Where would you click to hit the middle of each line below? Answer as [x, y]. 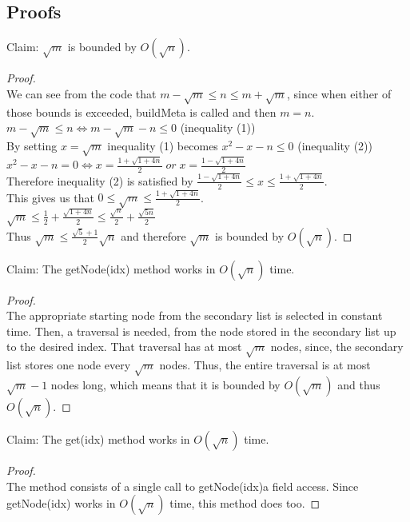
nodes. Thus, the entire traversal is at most [265, 365]
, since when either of [339, 93]
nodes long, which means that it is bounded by [165, 385]
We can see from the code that [82, 93]
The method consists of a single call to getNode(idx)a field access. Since [183, 486]
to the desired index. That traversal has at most [124, 347]
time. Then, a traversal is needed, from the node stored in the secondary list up [201, 331]
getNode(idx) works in [61, 503]
